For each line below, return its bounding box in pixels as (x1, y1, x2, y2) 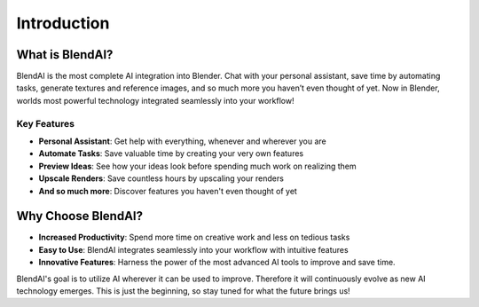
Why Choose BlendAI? (16, 209, 144, 224)
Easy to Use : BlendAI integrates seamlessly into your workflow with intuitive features (38, 244, 349, 255)
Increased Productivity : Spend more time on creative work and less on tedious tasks (38, 232, 350, 243)
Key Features (16, 117, 75, 130)
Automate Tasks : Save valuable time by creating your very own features (38, 148, 304, 159)
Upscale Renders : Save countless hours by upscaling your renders (38, 173, 284, 184)
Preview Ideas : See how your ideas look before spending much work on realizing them (38, 161, 357, 171)
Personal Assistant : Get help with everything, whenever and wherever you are (38, 136, 327, 146)
